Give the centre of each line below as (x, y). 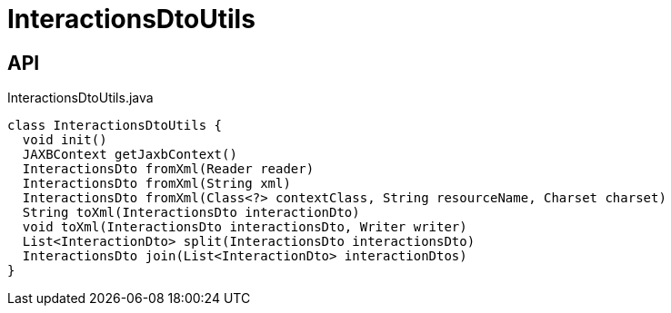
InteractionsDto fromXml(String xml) (156, 184)
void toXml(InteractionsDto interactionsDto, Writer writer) (245, 227)
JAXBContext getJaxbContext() (130, 155)
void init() (65, 140)
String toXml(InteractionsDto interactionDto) (191, 213)
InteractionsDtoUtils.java (80, 98)
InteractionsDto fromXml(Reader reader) (168, 169)
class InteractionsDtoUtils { (115, 126)
